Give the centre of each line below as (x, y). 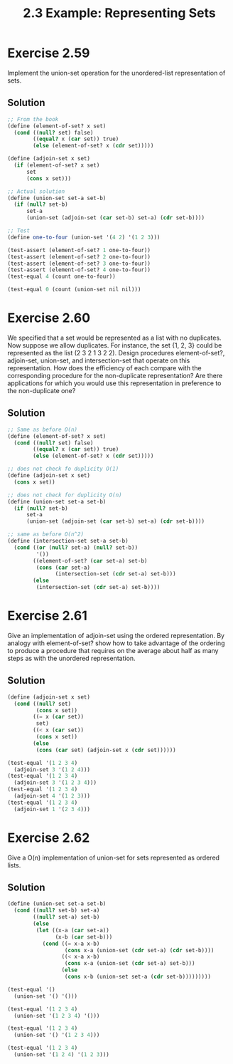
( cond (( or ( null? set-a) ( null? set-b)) (76, 547)
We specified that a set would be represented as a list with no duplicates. (114, 338)
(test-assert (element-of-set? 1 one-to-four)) (79, 250)
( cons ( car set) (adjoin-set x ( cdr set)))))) (106, 750)
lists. (14, 865)
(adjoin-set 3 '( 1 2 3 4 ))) (55, 783)
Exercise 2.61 (47, 616)
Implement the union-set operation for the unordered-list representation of (116, 73)
